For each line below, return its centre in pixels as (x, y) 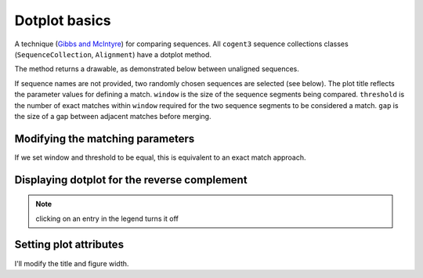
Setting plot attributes (69, 245)
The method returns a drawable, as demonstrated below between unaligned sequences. (157, 69)
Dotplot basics (63, 20)
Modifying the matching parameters (105, 138)
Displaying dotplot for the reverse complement (131, 180)
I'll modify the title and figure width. (72, 263)
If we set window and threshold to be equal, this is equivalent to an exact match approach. (160, 157)
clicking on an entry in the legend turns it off (107, 218)
